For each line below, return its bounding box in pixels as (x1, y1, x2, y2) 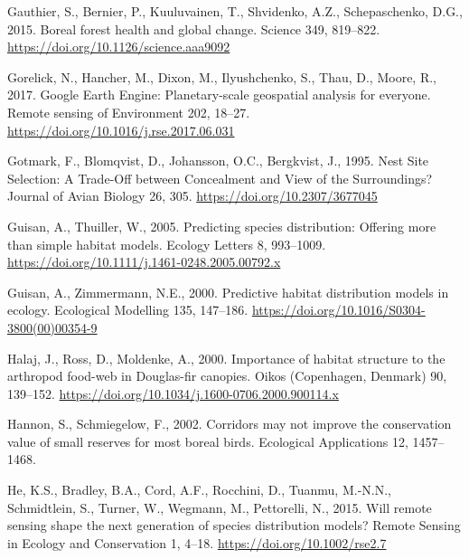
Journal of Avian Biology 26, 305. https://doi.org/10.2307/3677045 (7, 186, 378, 205)
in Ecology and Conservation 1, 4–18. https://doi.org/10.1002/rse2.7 (7, 533, 387, 552)
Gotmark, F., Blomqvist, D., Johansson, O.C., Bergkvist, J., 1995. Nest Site (7, 151, 429, 170)
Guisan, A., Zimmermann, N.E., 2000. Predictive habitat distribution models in (7, 282, 449, 301)
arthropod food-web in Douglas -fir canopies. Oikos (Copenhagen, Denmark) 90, (7, 366, 447, 385)
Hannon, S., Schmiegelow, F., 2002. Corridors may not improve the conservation (7, 414, 452, 433)
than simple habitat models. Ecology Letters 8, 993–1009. (7, 234, 326, 253)
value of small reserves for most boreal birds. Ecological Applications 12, (7, 431, 408, 450)
